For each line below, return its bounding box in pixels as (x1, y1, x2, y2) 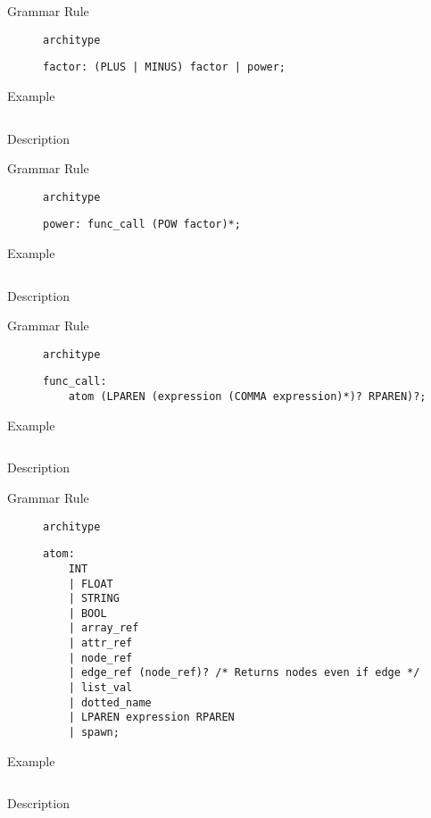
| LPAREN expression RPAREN (68, 711, 235, 724)
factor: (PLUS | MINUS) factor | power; (43, 61, 286, 74)
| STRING (68, 592, 120, 605)
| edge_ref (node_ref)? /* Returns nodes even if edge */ (68, 666, 420, 680)
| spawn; (68, 726, 120, 739)
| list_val (68, 681, 133, 695)
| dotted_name (68, 696, 152, 709)
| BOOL (68, 606, 107, 620)
